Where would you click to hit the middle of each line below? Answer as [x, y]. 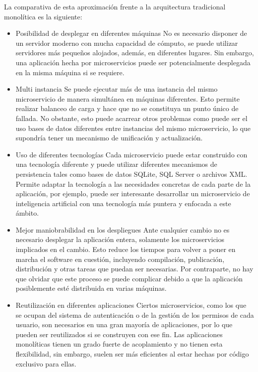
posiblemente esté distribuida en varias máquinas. [91, 288]
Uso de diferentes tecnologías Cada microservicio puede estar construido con [131, 154]
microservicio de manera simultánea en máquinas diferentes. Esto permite [128, 98]
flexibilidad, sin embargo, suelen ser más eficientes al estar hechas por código [132, 354]
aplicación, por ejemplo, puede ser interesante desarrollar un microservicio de [133, 193]
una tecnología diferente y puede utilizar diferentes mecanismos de [116, 164]
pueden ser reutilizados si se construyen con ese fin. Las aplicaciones [119, 334]
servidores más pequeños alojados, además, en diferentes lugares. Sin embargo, [135, 53]
